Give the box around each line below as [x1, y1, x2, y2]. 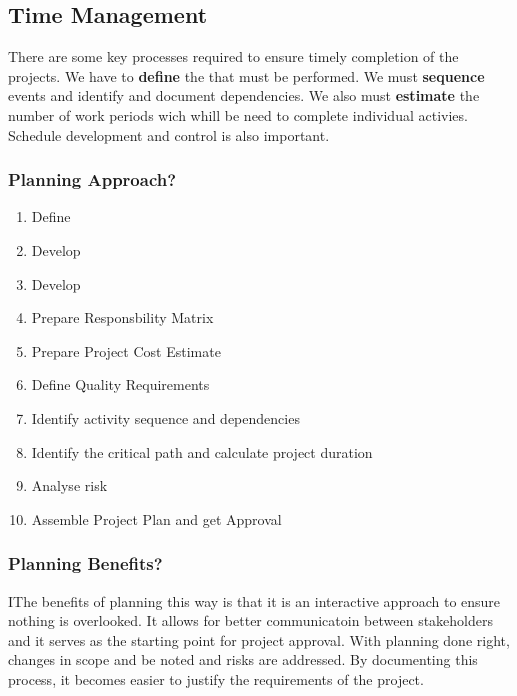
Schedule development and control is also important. [8, 124, 330, 145]
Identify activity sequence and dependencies [31, 407, 300, 428]
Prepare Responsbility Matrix [31, 307, 214, 328]
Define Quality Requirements [31, 374, 210, 395]
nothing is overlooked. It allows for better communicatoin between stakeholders [8, 610, 494, 631]
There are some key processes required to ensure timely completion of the [8, 46, 459, 67]
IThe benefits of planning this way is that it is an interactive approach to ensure [8, 590, 501, 611]
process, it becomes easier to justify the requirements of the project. [8, 668, 424, 689]
